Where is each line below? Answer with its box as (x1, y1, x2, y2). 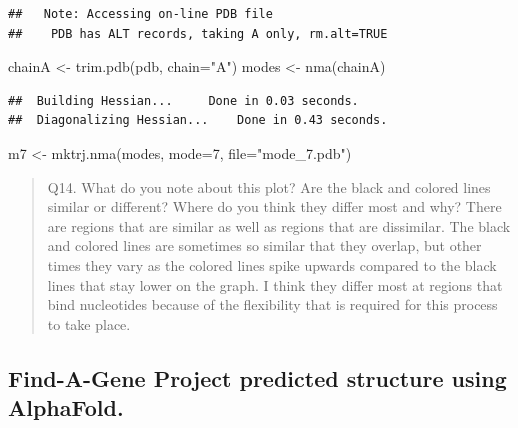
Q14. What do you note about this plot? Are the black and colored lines (47, 176, 491, 197)
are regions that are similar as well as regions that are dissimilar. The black (47, 215, 511, 236)
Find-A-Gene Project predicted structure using (8, 362, 507, 393)
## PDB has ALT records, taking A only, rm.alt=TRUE (8, 26, 388, 41)
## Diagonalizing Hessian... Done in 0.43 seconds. (8, 113, 388, 128)
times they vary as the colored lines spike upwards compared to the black (47, 254, 497, 275)
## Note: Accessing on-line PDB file (8, 7, 273, 21)
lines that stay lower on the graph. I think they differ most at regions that (47, 274, 503, 295)
